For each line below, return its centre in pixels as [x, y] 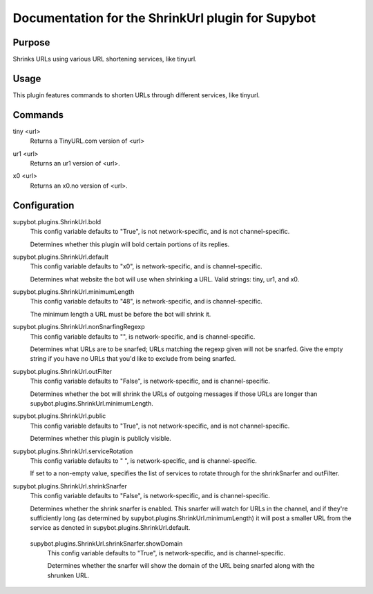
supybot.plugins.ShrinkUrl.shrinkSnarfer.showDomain [106, 543]
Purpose [31, 42]
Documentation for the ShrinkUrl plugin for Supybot [164, 18]
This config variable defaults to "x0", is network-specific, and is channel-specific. [146, 266]
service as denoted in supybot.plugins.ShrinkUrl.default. [110, 528]
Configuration [44, 205]
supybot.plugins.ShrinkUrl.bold [57, 221]
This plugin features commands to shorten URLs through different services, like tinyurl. [136, 95]
